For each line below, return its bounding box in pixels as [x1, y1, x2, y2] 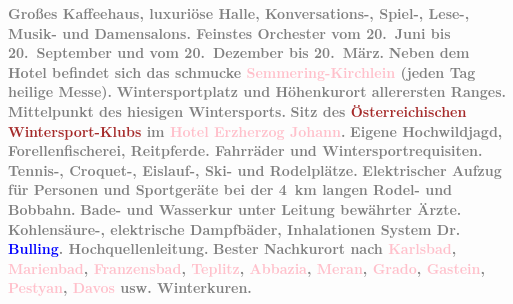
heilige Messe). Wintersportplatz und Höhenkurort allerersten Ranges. [8, 81, 506, 102]
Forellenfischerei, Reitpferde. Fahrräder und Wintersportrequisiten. [8, 140, 483, 161]
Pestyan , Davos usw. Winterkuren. [8, 277, 252, 298]
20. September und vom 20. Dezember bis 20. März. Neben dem [8, 42, 470, 63]
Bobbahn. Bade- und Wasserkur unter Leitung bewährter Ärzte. [8, 198, 462, 219]
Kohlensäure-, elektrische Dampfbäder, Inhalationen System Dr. [8, 218, 461, 239]
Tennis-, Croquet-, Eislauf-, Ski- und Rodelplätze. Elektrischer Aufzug [8, 159, 502, 180]
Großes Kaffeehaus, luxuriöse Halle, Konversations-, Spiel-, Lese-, [8, 3, 470, 23]
